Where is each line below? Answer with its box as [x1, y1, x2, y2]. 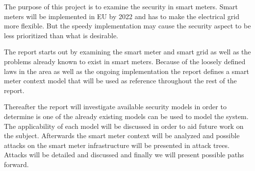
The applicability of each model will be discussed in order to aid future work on [4, 121, 244, 131]
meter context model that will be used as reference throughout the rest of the [4, 75, 237, 86]
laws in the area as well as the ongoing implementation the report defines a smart [4, 66, 249, 76]
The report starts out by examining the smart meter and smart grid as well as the [4, 47, 251, 57]
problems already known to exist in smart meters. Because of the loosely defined [4, 56, 246, 66]
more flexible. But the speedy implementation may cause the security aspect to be [4, 21, 251, 31]
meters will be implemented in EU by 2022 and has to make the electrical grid [4, 11, 239, 21]
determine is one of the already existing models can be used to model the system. [4, 111, 249, 121]
